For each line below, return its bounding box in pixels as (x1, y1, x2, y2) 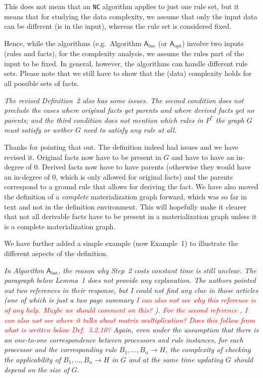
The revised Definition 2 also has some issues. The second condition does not (4, 95, 244, 105)
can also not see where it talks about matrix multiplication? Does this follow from (4, 314, 255, 325)
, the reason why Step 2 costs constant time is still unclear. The (58, 265, 256, 275)
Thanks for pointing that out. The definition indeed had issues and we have (4, 142, 239, 152)
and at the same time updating (128, 354, 223, 364)
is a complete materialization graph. (4, 221, 116, 231)
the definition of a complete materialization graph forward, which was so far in (4, 191, 247, 202)
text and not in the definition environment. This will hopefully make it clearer (4, 201, 246, 212)
